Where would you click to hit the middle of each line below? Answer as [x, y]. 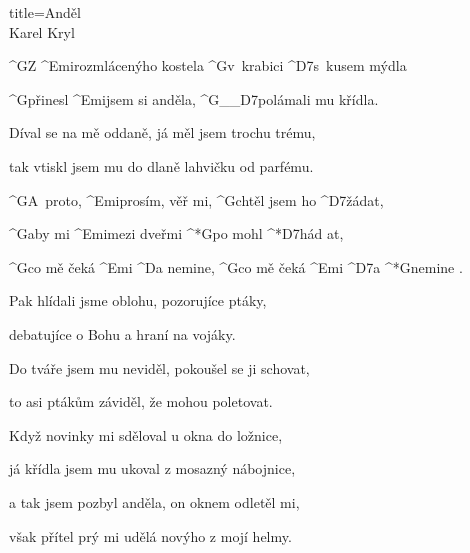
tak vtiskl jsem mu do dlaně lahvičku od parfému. [161, 165]
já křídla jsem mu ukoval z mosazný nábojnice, [152, 468]
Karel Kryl [42, 31]
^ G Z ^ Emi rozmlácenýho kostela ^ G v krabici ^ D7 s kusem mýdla [208, 65]
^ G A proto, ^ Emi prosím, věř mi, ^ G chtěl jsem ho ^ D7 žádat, [196, 199]
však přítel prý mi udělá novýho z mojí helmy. [150, 535]
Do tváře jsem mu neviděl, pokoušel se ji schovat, [159, 367]
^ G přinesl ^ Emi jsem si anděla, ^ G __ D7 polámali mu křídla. [194, 98]
